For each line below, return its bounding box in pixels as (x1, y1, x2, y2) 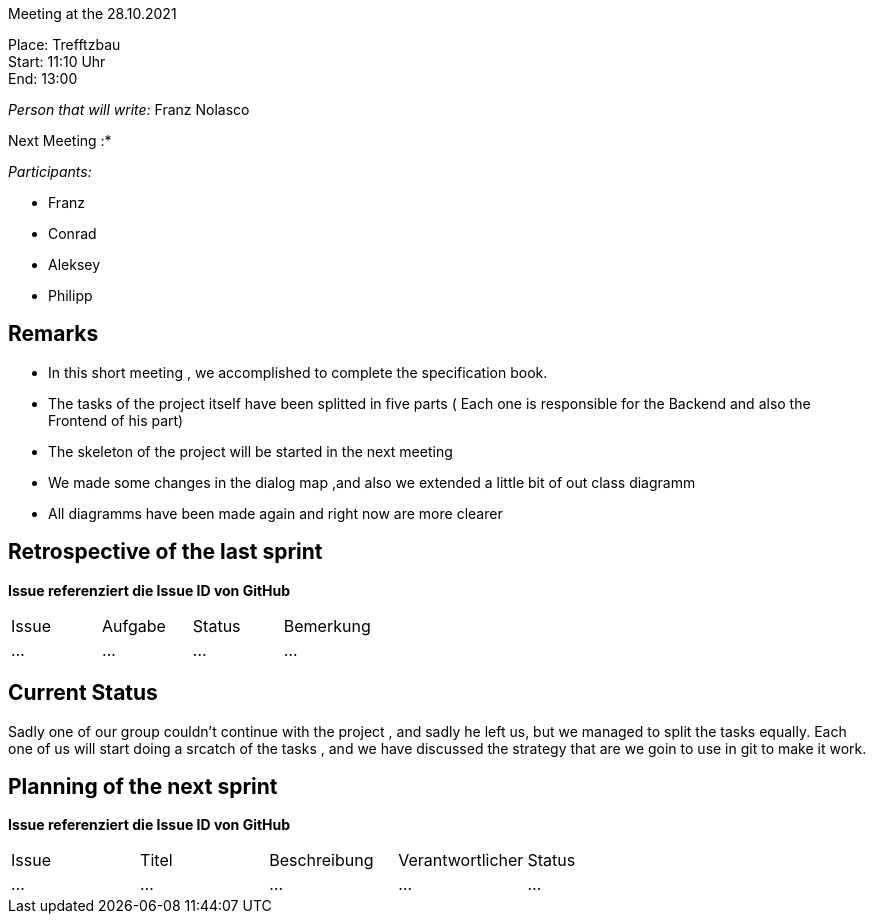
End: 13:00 (8, 70, 78, 87)
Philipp (48, 287, 93, 304)
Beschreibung (269, 850, 374, 871)
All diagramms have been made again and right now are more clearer (48, 504, 503, 522)
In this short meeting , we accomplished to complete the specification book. (48, 363, 548, 381)
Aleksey (48, 256, 101, 273)
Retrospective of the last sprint (8, 539, 323, 565)
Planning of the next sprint (8, 773, 278, 799)
